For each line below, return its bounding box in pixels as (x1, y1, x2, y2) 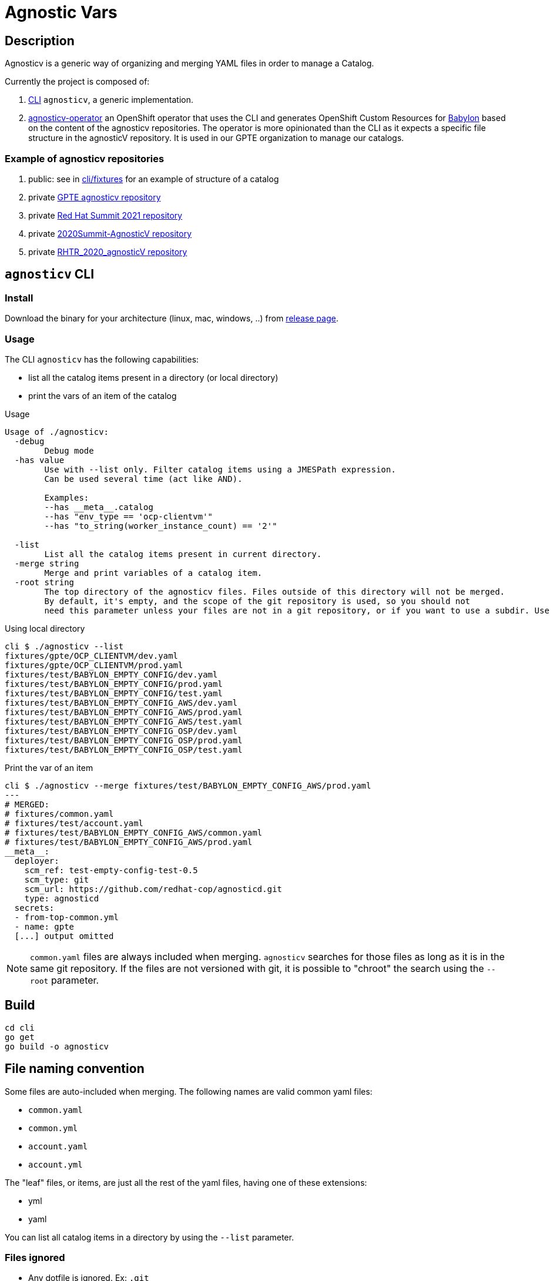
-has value (14, 455, 65, 465)
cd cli (5, 1022, 35, 1032)
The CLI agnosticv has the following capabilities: (5, 354, 199, 364)
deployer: (14, 856, 59, 866)
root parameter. (30, 974, 99, 986)
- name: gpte (14, 921, 75, 931)
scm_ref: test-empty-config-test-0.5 (24, 865, 198, 875)
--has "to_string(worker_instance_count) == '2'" (44, 521, 277, 531)
